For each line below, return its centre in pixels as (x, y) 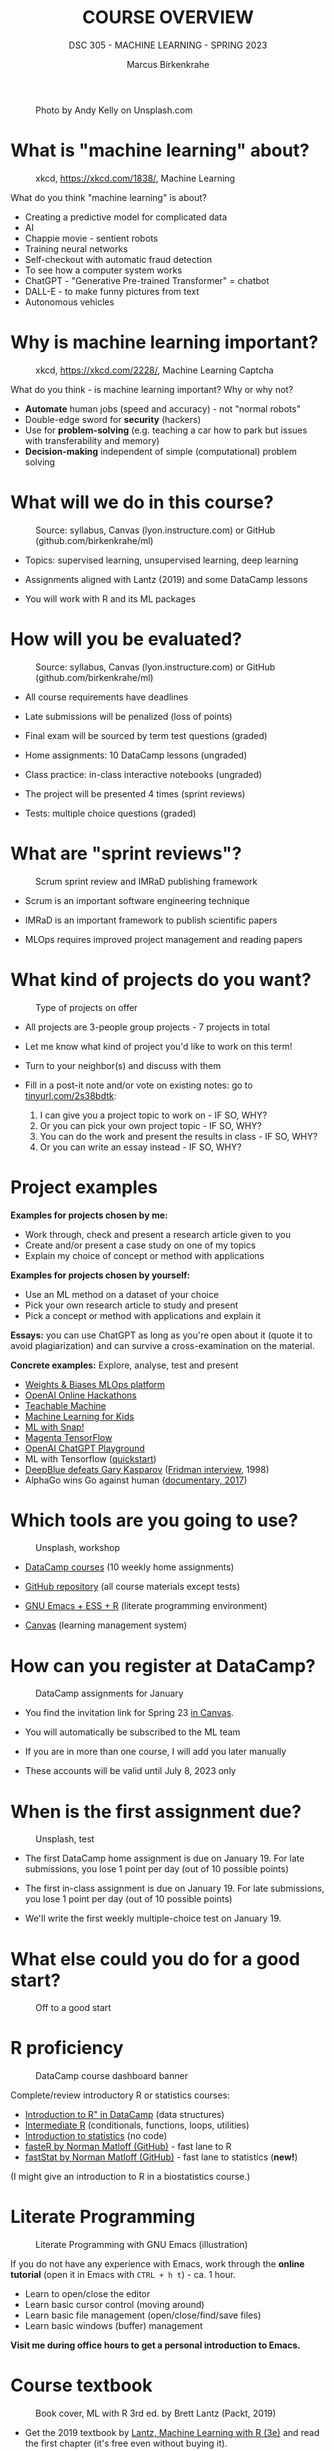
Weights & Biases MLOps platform (95, 1384)
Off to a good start (73, 2008)
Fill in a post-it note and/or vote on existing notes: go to (138, 1085)
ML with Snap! (54, 1427)
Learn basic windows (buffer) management (113, 2326)
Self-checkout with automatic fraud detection (118, 259)
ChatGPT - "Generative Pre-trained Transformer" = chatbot (147, 280)
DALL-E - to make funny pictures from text (112, 291)
